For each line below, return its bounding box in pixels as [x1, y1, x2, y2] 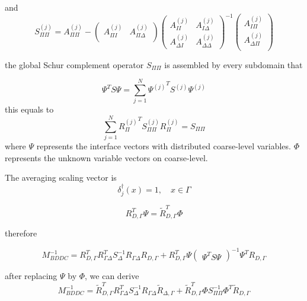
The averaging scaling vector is [5, 171, 117, 184]
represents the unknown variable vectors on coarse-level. [5, 151, 208, 164]
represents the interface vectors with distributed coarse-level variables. [36, 140, 291, 152]
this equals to [5, 103, 54, 116]
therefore [5, 227, 37, 239]
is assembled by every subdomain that [164, 58, 303, 71]
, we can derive [85, 270, 139, 282]
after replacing [5, 270, 57, 282]
